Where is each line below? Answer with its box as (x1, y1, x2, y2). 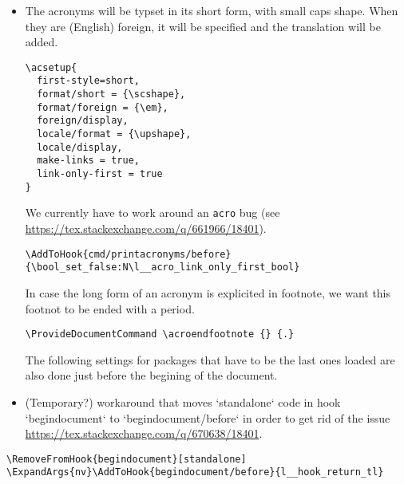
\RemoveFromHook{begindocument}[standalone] (6, 453, 247, 465)
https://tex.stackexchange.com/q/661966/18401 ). (25, 220, 267, 236)
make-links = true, (37, 155, 140, 167)
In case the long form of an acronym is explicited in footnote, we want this (25, 284, 391, 301)
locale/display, (37, 141, 123, 153)
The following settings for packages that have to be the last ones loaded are (25, 351, 395, 368)
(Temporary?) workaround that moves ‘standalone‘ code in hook (25, 393, 341, 410)
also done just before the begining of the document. (25, 367, 278, 384)
